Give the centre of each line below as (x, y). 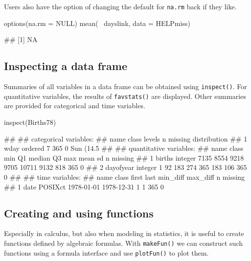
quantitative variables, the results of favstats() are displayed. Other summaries (125, 96)
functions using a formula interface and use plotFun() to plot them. (106, 252)
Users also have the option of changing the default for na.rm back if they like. (120, 6)
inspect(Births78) (30, 122)
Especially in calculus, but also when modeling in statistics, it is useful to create (124, 233)
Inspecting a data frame (66, 66)
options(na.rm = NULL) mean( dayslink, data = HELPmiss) (97, 23)
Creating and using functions (79, 213)
